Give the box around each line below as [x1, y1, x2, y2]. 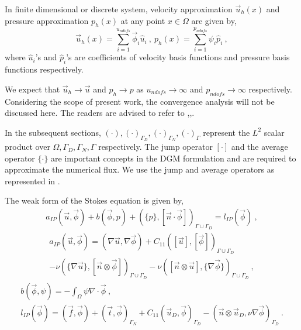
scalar [264, 126, 285, 138]
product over [5, 140, 50, 153]
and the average [231, 140, 288, 153]
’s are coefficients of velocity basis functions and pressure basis [66, 51, 290, 63]
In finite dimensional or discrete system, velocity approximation [5, 3, 233, 15]
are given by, [191, 14, 237, 26]
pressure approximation [5, 14, 89, 26]
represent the [203, 126, 250, 138]
